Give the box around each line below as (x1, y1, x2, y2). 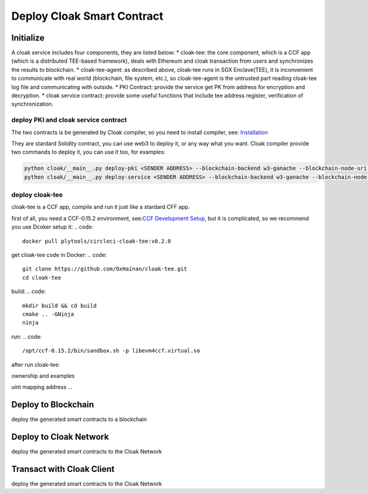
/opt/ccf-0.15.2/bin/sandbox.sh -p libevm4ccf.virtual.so (22, 347, 201, 355)
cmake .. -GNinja (22, 310, 74, 318)
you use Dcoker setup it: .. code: (11, 223, 94, 230)
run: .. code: (11, 332, 42, 340)
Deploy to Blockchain (11, 399, 94, 410)
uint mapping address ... (11, 383, 73, 391)
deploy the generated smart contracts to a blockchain (11, 415, 147, 423)
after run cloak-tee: (11, 361, 61, 368)
